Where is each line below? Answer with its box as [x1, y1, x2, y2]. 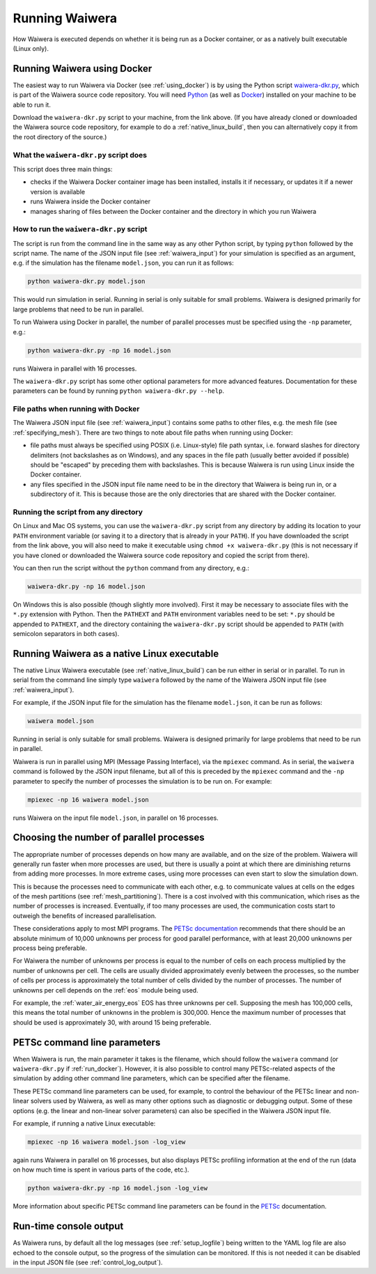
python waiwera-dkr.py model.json [27, 277, 146, 286]
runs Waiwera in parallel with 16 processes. [13, 364, 137, 373]
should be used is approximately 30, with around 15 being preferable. [13, 1018, 212, 1027]
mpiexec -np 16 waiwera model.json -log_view [27, 1138, 186, 1146]
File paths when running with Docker [13, 404, 140, 414]
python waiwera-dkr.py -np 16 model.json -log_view [27, 1184, 208, 1193]
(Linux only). [13, 44, 49, 52]
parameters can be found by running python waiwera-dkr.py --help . [13, 387, 224, 395]
